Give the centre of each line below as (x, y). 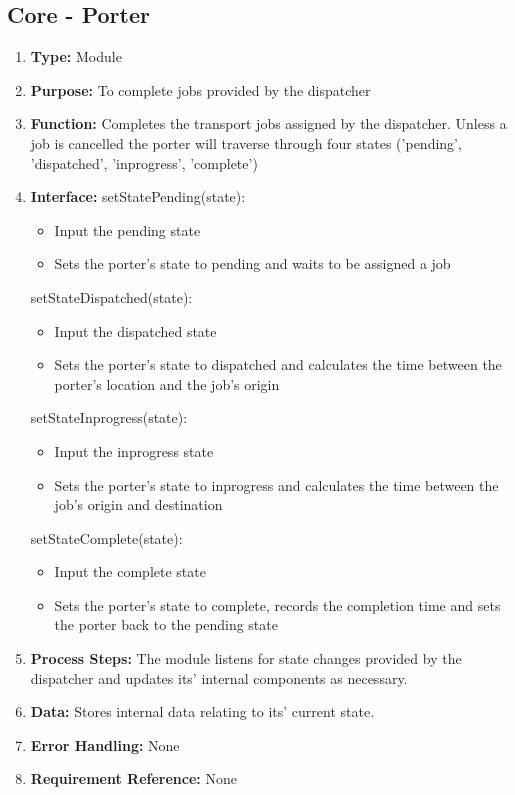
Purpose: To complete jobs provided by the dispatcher (200, 89)
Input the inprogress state (134, 450)
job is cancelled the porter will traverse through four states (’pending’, (246, 142)
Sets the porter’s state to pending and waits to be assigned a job (252, 263)
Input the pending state (127, 229)
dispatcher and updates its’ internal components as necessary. (219, 677)
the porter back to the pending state (166, 624)
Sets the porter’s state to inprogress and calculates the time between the (276, 484)
